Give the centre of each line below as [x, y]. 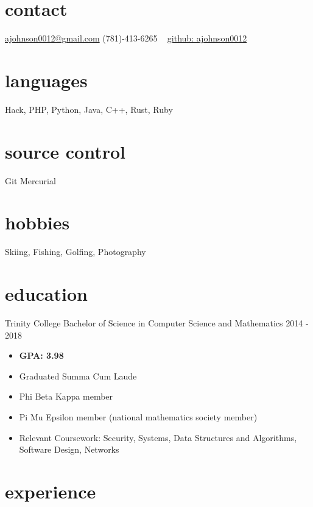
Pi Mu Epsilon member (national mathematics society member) [138, 416]
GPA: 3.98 [41, 355]
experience [51, 491]
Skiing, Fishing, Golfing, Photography [76, 252]
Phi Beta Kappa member [66, 396]
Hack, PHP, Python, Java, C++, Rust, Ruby [89, 109]
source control [65, 151]
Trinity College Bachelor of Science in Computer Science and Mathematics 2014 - [157, 323]
